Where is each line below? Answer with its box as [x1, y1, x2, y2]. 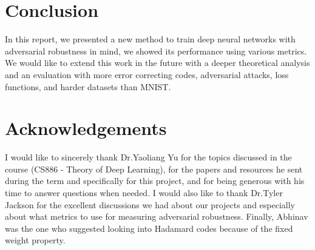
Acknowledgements [5, 116, 167, 140]
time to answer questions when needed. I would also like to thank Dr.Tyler [5, 186, 283, 199]
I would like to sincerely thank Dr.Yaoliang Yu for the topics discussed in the [5, 151, 292, 163]
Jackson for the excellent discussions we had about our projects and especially [5, 198, 296, 211]
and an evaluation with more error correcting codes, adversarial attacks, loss [5, 68, 289, 81]
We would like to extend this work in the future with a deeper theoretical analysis [5, 56, 310, 69]
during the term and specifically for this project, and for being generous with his [5, 174, 305, 187]
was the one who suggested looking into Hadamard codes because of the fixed [5, 222, 293, 234]
